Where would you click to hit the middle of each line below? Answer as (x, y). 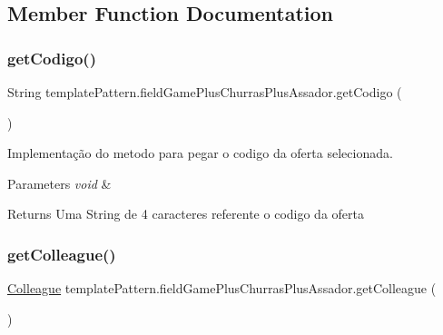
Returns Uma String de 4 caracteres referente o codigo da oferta (186, 214)
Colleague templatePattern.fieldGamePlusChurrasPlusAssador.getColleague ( (222, 288)
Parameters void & (59, 183)
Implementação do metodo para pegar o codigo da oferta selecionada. (200, 153)
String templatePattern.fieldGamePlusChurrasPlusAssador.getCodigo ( (205, 92)
